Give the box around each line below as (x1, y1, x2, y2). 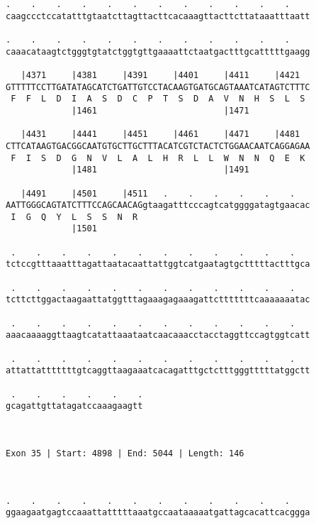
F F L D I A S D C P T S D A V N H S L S (11, 94, 305, 104)
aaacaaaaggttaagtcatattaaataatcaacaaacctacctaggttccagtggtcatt (6, 330, 310, 341)
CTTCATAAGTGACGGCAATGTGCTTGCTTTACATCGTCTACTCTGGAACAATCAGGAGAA (6, 141, 310, 151)
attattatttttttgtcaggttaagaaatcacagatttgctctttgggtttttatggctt (6, 365, 310, 376)
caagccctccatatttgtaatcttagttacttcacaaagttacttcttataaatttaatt (6, 11, 310, 21)
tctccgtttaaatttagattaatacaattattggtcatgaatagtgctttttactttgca (6, 259, 310, 270)
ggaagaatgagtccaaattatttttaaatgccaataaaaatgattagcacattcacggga (6, 507, 310, 518)
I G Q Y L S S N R (11, 211, 138, 222)
